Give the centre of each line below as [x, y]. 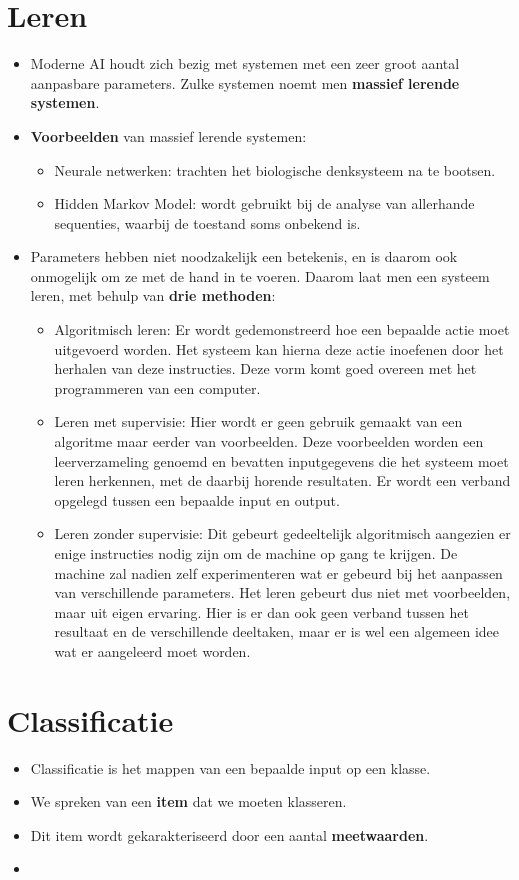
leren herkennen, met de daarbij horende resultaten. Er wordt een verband [282, 480]
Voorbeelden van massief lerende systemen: [168, 135]
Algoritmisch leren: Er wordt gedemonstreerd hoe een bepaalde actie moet [282, 329]
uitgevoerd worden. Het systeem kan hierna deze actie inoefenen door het [279, 348]
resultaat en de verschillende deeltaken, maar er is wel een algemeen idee [277, 631]
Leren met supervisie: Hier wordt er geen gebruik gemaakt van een [258, 421]
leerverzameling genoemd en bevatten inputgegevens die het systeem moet [281, 460]
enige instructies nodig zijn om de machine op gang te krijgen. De [256, 553]
